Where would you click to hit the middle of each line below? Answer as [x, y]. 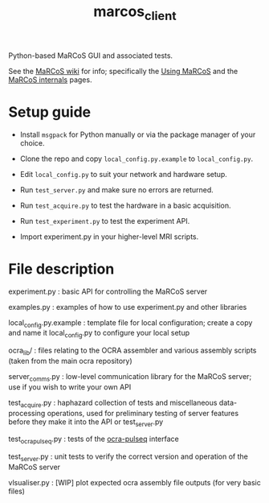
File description [61, 269]
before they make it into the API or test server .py [86, 423]
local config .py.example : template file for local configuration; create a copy [130, 323]
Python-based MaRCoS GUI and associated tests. [91, 56]
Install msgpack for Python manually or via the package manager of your [138, 134]
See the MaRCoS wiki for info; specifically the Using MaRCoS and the [123, 71]
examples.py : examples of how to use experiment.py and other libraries [128, 307]
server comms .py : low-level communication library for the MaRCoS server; [130, 377]
